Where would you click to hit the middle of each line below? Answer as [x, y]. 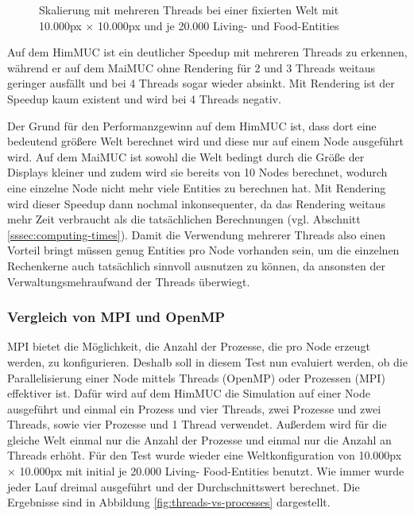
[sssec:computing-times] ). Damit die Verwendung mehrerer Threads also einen [197, 234]
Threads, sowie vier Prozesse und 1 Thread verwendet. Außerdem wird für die [197, 424]
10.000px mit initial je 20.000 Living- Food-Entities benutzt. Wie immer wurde [212, 471]
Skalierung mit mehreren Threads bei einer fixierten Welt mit [189, 10]
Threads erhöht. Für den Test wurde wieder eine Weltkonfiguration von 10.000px [205, 455]
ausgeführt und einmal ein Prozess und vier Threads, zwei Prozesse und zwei [194, 408]
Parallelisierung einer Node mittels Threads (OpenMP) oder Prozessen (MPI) [196, 377]
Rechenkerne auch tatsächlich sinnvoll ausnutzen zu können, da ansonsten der [196, 265]
